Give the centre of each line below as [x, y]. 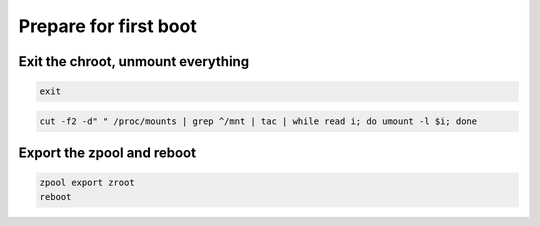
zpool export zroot [87, 183]
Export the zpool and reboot [107, 153]
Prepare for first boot [107, 26]
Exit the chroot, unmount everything [134, 61]
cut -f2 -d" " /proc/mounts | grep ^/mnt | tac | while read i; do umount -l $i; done [258, 121]
